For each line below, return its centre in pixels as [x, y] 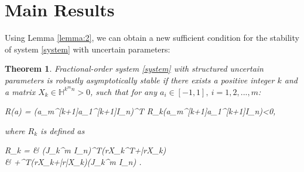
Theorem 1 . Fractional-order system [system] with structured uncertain [134, 69]
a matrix [20, 91]
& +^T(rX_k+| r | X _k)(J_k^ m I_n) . [73, 161]
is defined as [63, 130]
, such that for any [123, 91]
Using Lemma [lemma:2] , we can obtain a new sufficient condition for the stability [152, 38]
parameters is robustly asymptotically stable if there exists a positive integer [140, 80]
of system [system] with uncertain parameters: [88, 49]
